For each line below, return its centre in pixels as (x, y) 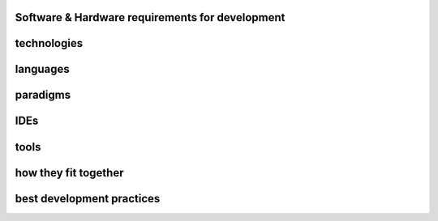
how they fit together (69, 173)
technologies (49, 43)
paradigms (43, 95)
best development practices (88, 198)
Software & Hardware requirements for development (150, 17)
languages (43, 69)
